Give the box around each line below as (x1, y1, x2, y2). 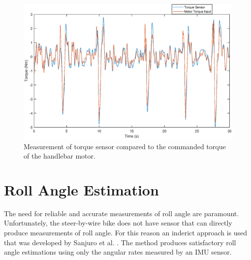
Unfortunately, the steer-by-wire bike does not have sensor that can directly (4, 218, 232, 228)
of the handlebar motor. (24, 151, 95, 161)
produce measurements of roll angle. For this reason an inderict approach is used (4, 227, 248, 238)
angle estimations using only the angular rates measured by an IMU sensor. (4, 247, 232, 257)
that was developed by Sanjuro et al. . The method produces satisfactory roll (4, 237, 236, 247)
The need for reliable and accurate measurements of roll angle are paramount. (4, 208, 239, 218)
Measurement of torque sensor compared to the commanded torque (24, 141, 226, 151)
